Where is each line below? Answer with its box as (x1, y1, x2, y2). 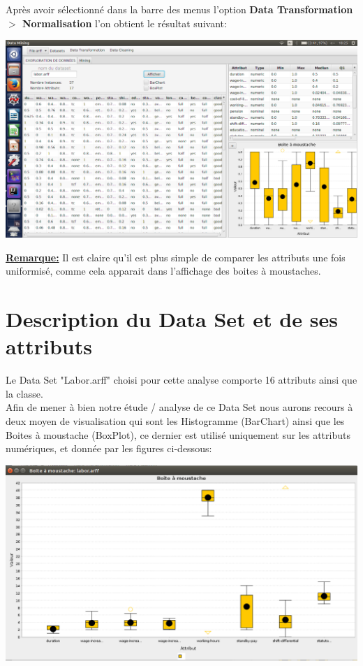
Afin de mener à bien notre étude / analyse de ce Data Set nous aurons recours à (6, 400, 353, 414)
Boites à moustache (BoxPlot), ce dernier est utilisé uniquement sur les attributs (6, 427, 350, 442)
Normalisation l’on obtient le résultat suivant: (22, 15, 227, 30)
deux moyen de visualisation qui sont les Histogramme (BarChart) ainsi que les (6, 414, 345, 428)
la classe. (6, 386, 43, 400)
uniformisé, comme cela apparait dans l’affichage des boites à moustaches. (6, 263, 321, 278)
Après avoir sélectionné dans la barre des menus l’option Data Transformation (6, 2, 353, 16)
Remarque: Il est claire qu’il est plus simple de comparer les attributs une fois (6, 249, 346, 264)
